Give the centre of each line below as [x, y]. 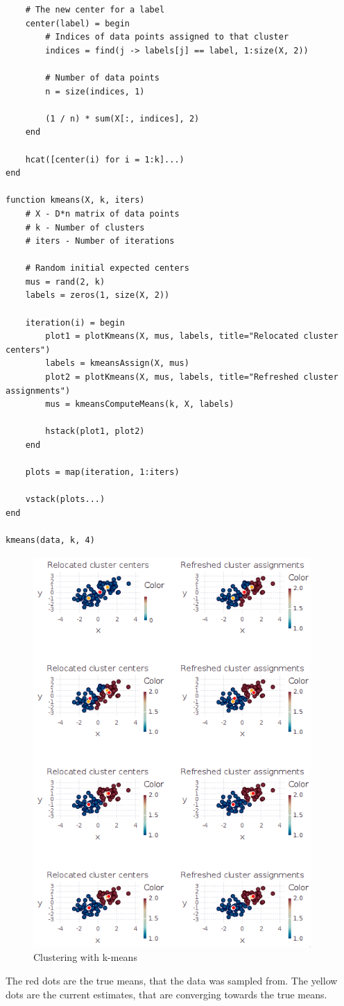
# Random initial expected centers [107, 268]
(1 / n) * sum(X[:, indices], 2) [122, 118]
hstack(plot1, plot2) [95, 431]
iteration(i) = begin [75, 322]
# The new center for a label [95, 10]
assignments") [38, 391]
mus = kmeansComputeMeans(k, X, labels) [140, 404]
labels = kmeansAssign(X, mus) [117, 363]
